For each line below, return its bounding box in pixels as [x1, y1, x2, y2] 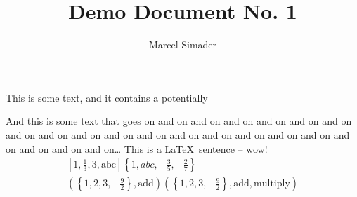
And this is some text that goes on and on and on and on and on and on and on [6, 114, 352, 128]
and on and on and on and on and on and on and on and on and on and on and [6, 127, 350, 142]
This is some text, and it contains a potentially [6, 90, 208, 104]
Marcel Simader [148, 37, 217, 52]
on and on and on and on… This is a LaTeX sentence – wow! [6, 141, 268, 156]
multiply [254, 179, 290, 189]
